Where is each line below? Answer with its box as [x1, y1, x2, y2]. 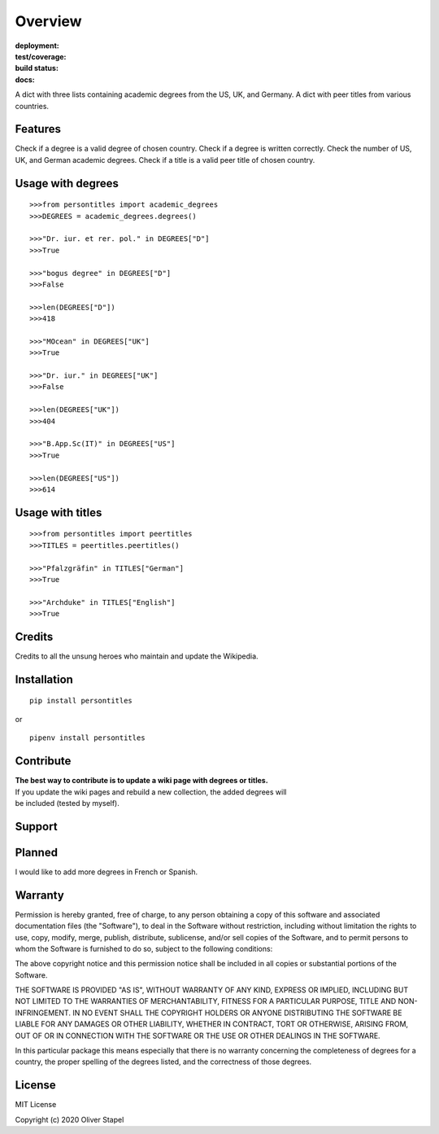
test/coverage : [15, 51, 67, 61]
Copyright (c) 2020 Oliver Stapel [15, 1114, 124, 1124]
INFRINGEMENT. [15, 1008, 71, 1018]
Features [15, 122, 61, 136]
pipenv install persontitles [29, 733, 146, 742]
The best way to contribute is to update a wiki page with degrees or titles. [15, 776, 268, 786]
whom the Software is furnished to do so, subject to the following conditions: [15, 944, 273, 953]
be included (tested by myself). [15, 798, 120, 808]
